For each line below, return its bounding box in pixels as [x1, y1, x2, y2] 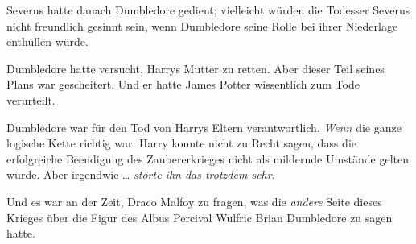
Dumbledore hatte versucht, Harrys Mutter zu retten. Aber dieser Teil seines [6, 60, 385, 77]
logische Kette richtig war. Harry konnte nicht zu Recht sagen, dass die [6, 134, 356, 151]
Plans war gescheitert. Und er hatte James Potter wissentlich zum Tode [6, 76, 360, 93]
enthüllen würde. [6, 33, 89, 50]
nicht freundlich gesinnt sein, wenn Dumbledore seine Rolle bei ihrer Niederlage [6, 17, 398, 34]
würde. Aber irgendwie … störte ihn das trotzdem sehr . [6, 166, 275, 183]
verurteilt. [6, 91, 56, 108]
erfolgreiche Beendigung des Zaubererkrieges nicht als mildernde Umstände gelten [6, 150, 410, 167]
